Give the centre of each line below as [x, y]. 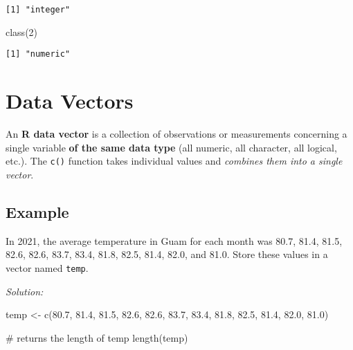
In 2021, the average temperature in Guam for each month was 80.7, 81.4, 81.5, [174, 240]
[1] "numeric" [38, 54]
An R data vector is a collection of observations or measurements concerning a [176, 134]
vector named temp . [47, 267]
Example [37, 211]
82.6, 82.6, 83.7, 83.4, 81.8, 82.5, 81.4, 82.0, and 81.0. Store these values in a [167, 254]
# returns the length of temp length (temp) [97, 337]
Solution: [25, 291]
